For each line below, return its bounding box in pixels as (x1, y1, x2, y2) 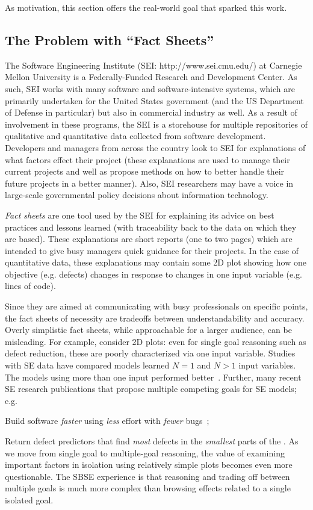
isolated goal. (5, 493, 54, 506)
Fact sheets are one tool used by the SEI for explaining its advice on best (5, 208, 274, 221)
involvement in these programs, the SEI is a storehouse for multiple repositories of (5, 117, 308, 130)
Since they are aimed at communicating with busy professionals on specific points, (5, 300, 308, 313)
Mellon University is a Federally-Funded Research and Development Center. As (5, 70, 297, 83)
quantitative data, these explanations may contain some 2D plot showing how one (5, 256, 306, 269)
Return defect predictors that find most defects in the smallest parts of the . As (5, 435, 299, 447)
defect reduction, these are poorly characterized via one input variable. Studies (5, 347, 296, 359)
